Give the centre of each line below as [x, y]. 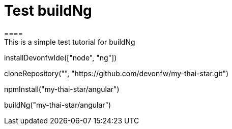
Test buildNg [48, 11]
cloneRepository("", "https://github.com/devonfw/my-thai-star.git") [117, 73]
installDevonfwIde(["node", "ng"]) [61, 57]
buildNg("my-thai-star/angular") [58, 105]
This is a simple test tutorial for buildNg [70, 42]
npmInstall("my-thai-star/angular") [62, 89]
